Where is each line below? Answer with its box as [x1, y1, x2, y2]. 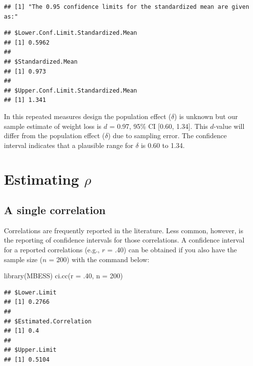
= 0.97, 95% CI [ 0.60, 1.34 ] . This [109, 121, 208, 131]
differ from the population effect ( [4, 130, 105, 141]
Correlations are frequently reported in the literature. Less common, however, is [4, 225, 243, 235]
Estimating [4, 169, 79, 189]
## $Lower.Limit [4, 289, 57, 296]
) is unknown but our [174, 111, 238, 121]
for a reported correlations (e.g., [4, 244, 100, 255]
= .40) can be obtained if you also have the [107, 244, 237, 255]
